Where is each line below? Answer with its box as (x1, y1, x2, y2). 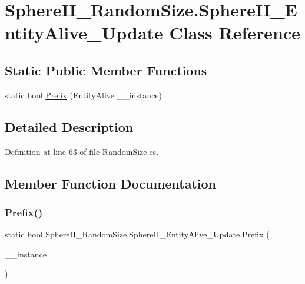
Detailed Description (5, 117, 134, 136)
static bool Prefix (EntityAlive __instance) (5, 88, 163, 101)
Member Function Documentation (5, 174, 217, 192)
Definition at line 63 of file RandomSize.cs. (5, 145, 159, 157)
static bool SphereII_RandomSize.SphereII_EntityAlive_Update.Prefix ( (5, 228, 270, 240)
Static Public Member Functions (5, 61, 207, 79)
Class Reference (169, 21, 301, 45)
